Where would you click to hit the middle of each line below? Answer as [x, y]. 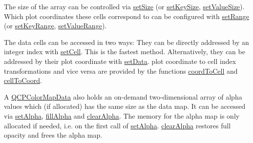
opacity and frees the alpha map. [53, 135]
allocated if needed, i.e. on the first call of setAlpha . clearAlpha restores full [117, 125]
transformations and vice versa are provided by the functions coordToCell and [121, 71]
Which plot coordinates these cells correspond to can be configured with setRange [126, 16]
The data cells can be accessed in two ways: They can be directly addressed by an [126, 42]
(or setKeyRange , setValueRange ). [55, 26]
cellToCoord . [23, 80]
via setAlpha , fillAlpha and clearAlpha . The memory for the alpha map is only [122, 115]
